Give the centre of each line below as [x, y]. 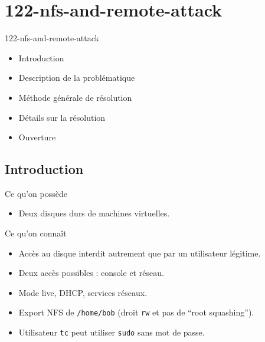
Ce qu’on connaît [36, 233]
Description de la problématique [77, 78]
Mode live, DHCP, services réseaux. [83, 292]
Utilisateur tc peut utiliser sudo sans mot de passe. [112, 332]
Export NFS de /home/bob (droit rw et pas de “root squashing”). [136, 312]
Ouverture [37, 137]
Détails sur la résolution [62, 117]
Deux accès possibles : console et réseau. [91, 273]
